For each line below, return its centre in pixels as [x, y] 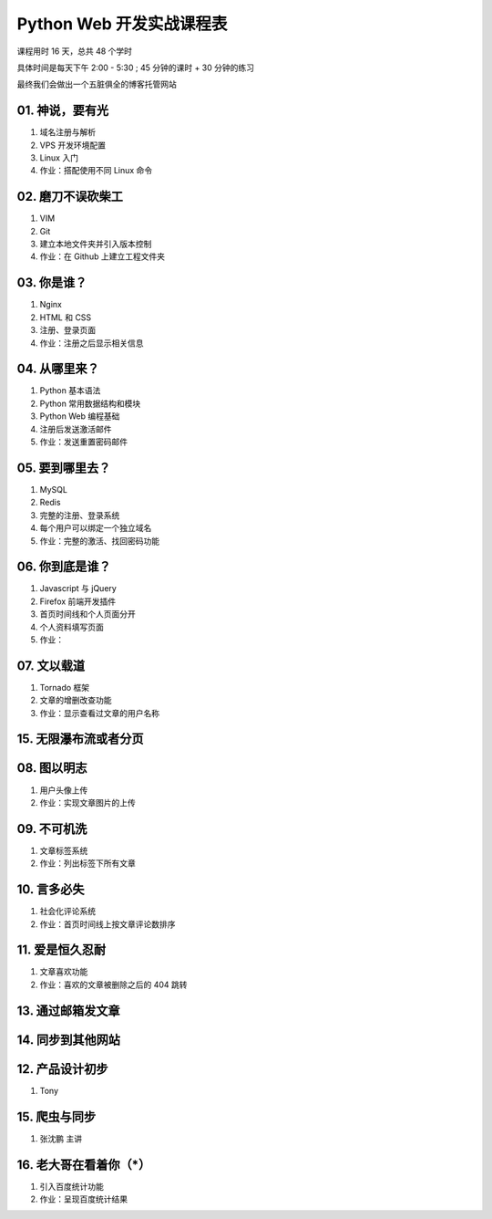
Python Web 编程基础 [80, 416]
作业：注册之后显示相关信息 [92, 343]
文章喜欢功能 [64, 972]
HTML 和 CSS [66, 317]
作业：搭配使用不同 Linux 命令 [96, 171]
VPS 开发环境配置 [73, 145]
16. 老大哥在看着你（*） [84, 1165]
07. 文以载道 [51, 666]
